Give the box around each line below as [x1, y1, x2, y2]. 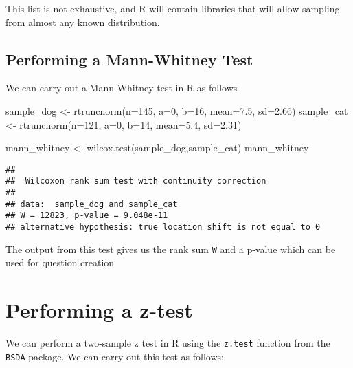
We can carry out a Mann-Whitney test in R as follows [5, 80, 238, 95]
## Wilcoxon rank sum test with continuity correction [5, 176, 266, 186]
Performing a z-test [5, 296, 193, 324]
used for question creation [5, 255, 115, 270]
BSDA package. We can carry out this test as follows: [5, 349, 224, 363]
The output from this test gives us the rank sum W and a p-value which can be [5, 241, 336, 256]
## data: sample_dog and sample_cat [5, 199, 178, 209]
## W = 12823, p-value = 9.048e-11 [5, 210, 168, 221]
